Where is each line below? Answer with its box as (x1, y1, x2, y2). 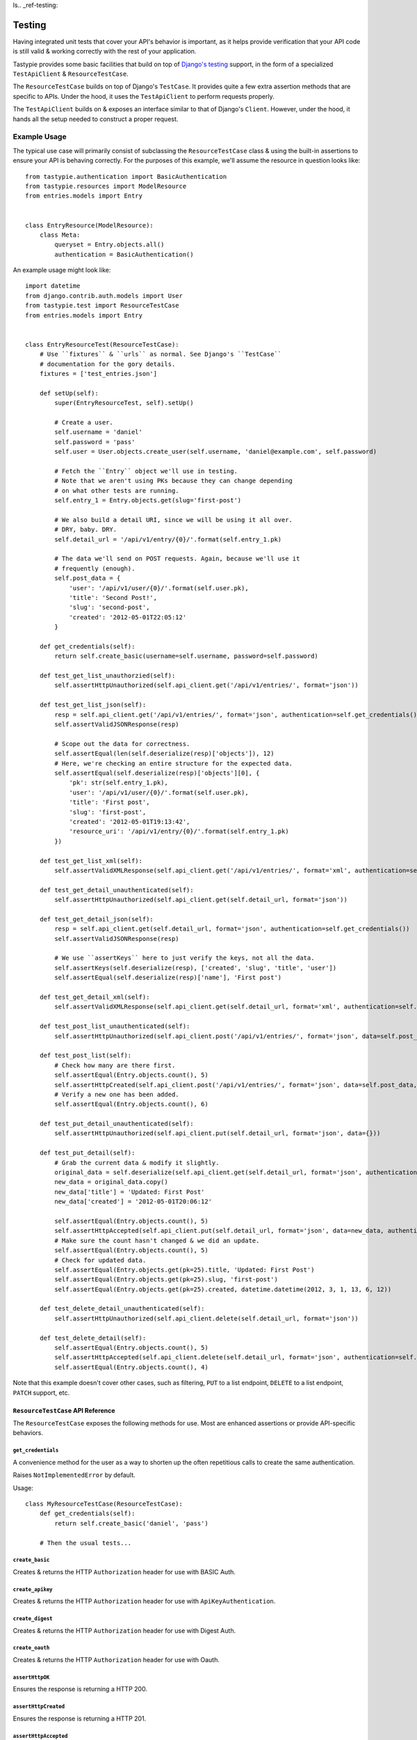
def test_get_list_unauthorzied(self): (39, 672, 176, 680)
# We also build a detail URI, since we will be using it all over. (54, 516, 293, 523)
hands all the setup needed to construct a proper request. (13, 115, 179, 123)
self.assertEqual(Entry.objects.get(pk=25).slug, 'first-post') (54, 1276, 278, 1283)
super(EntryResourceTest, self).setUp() (54, 399, 194, 407)
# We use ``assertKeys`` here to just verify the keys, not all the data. (54, 954, 315, 962)
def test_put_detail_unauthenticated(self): (39, 1120, 194, 1128)
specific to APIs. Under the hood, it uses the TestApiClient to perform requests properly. (13, 92, 275, 100)
